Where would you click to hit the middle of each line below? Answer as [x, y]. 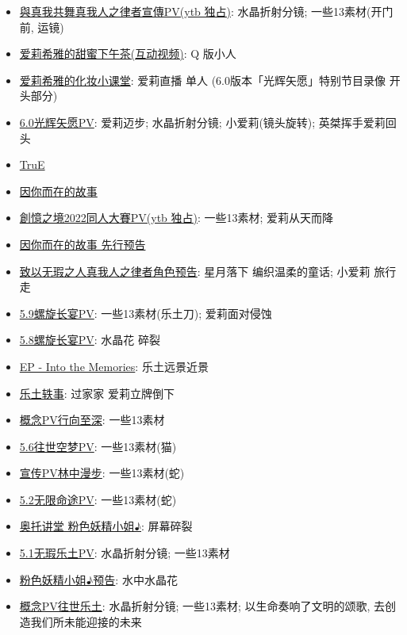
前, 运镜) [42, 27]
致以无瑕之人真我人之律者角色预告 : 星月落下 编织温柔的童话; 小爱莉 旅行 [208, 271]
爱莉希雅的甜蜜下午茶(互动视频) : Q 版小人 [128, 54]
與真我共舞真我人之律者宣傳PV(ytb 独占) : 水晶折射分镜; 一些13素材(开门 [206, 11]
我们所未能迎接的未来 [86, 621]
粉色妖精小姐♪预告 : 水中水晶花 [98, 579]
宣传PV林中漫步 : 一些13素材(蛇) [102, 473]
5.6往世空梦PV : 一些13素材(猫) [98, 446]
